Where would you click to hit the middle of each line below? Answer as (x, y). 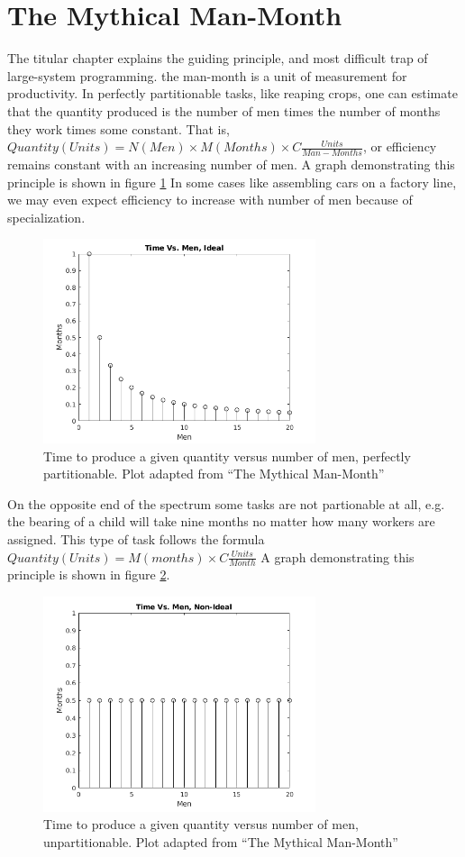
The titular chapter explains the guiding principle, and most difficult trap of (218, 58)
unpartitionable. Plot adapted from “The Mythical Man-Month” (221, 841)
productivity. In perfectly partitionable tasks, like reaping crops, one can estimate (232, 93)
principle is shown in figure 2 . (89, 574)
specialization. (46, 217)
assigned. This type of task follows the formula (136, 539)
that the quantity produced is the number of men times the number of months (224, 110)
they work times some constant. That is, (119, 128)
